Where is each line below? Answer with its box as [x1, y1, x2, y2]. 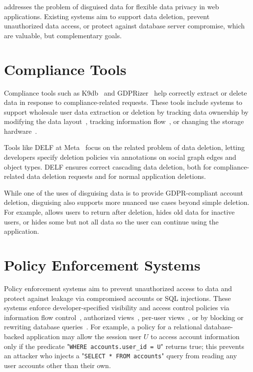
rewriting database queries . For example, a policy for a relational [4, 322, 202, 332]
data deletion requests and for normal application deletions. [26, 171, 206, 181]
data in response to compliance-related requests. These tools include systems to [4, 97, 243, 107]
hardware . [4, 125, 37, 136]
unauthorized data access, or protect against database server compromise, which [4, 21, 245, 31]
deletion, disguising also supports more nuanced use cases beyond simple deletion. [4, 197, 250, 207]
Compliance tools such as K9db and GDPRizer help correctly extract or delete [4, 87, 247, 98]
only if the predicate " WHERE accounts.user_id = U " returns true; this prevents [4, 341, 244, 351]
